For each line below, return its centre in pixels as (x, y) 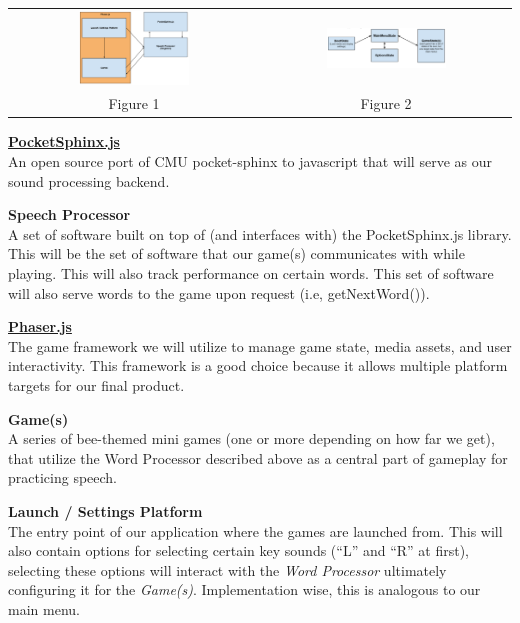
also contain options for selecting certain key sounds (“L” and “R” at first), (239, 550)
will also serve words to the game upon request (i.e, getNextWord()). (219, 292)
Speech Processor (69, 214)
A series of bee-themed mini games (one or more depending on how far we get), (251, 438)
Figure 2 (386, 103)
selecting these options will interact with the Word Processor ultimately (227, 569)
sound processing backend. (89, 180)
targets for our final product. (96, 384)
